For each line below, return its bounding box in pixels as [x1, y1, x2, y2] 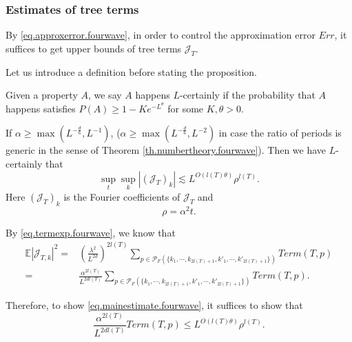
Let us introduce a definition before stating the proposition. [6, 64, 257, 79]
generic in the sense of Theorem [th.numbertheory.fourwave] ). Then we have [6, 143, 327, 157]
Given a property [6, 88, 78, 102]
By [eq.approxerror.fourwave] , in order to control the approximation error [6, 28, 315, 42]
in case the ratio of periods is [218, 125, 342, 140]
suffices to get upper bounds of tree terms [6, 41, 182, 55]
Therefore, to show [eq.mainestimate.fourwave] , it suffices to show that [6, 298, 303, 312]
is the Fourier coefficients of [63, 189, 180, 203]
